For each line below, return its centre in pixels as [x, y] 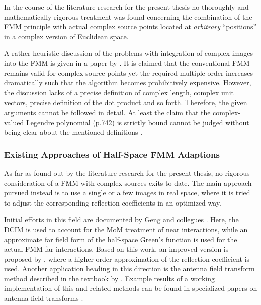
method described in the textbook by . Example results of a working [110, 278]
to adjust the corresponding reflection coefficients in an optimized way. [113, 202]
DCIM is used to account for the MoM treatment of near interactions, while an [126, 229]
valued [14, 122]
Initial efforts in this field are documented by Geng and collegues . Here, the [121, 219]
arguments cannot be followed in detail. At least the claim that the [107, 112]
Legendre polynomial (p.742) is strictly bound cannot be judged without [138, 122]
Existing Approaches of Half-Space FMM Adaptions [112, 154]
